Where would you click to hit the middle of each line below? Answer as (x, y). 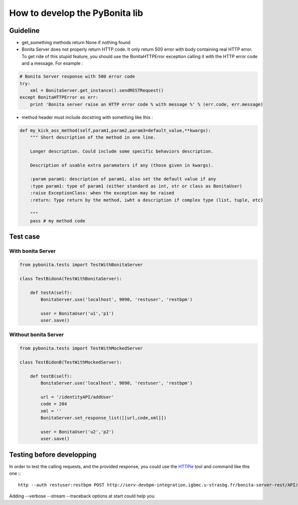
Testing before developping (53, 455)
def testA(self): (51, 293)
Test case (25, 237)
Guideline (24, 31)
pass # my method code (58, 221)
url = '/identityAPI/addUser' (77, 397)
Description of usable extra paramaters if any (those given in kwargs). (122, 165)
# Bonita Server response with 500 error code (77, 77)
